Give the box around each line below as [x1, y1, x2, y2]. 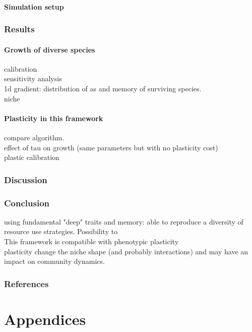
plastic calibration [4, 152, 59, 162]
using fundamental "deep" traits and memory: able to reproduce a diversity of [4, 216, 243, 227]
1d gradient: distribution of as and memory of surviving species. [4, 83, 202, 94]
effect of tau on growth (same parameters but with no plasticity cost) [4, 142, 218, 152]
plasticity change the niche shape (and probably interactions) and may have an [4, 246, 248, 256]
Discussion [4, 173, 47, 186]
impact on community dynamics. [4, 256, 105, 266]
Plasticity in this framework [4, 113, 103, 123]
